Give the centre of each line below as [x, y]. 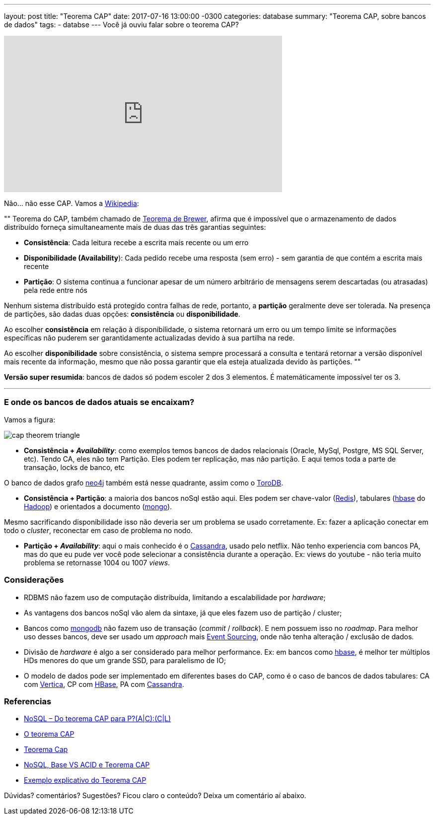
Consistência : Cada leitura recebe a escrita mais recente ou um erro [136, 242]
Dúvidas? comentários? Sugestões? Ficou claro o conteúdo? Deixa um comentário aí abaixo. [155, 796]
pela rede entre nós [56, 290]
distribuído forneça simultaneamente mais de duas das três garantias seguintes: [135, 227]
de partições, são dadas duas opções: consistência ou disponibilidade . [122, 314]
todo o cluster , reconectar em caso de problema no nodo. [98, 530]
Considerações [34, 580]
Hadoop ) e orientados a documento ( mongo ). [98, 506]
